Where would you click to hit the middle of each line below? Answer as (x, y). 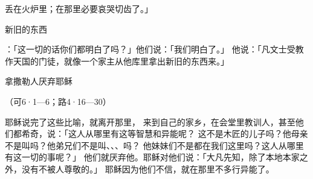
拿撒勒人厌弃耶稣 (39, 81)
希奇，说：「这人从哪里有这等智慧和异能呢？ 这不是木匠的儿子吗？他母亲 (165, 133)
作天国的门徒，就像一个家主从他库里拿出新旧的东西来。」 (117, 61)
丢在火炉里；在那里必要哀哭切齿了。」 (79, 8)
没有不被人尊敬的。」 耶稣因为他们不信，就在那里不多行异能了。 (148, 168)
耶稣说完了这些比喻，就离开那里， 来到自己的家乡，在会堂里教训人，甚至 (150, 121)
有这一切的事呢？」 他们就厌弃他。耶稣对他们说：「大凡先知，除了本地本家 (152, 157)
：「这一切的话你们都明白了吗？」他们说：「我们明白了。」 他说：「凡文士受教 (154, 49)
